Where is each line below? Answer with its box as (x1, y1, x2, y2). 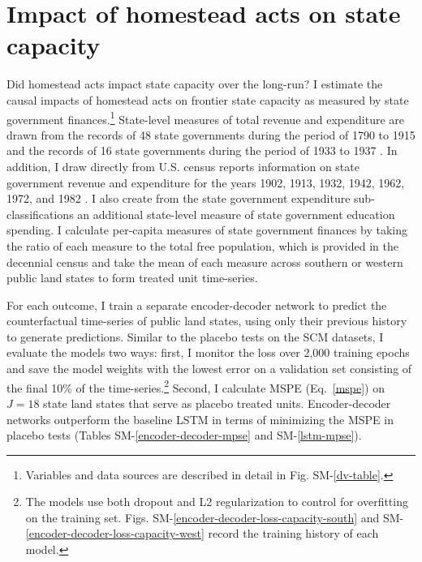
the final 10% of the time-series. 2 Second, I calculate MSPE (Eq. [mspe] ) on (6, 376, 385, 396)
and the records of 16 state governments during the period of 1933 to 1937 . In (6, 142, 398, 159)
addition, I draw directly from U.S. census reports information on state (6, 157, 360, 174)
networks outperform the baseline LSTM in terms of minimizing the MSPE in (6, 410, 394, 427)
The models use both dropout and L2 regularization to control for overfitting (25, 493, 408, 510)
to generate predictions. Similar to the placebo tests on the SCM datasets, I (6, 328, 384, 345)
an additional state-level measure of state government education (77, 205, 395, 222)
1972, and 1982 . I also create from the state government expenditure (6, 190, 351, 207)
